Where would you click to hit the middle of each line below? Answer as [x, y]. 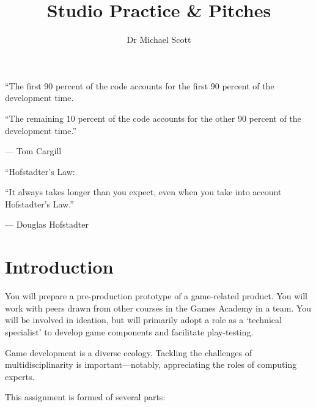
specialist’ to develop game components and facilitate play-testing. [129, 331]
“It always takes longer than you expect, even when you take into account [143, 192]
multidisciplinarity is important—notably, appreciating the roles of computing [151, 364]
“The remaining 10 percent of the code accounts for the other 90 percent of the [153, 118]
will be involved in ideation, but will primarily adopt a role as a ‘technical [143, 320]
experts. [20, 376]
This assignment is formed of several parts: [85, 397]
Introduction [59, 267]
